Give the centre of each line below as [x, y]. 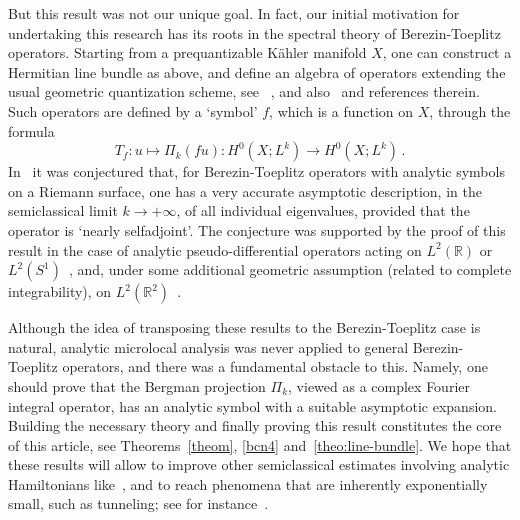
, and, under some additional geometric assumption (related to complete [290, 269]
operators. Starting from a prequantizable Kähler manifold [187, 52]
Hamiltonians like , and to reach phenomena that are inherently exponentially [248, 483]
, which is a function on [341, 110]
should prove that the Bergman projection [137, 385]
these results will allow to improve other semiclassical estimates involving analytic [259, 464]
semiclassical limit [63, 210]
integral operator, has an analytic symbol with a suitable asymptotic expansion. [252, 405]
